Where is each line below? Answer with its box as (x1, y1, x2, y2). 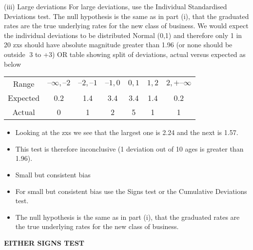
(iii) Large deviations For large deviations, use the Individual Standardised (4, 1, 227, 11)
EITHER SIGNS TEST (4, 237, 85, 248)
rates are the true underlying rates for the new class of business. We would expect (4, 20, 249, 31)
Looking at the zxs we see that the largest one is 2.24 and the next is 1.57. (15, 127, 238, 137)
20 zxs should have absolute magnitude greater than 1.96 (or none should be (4, 39, 233, 50)
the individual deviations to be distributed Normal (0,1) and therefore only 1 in (4, 30, 242, 40)
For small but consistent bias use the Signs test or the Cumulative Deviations (15, 186, 247, 196)
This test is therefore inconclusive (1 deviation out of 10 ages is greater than (15, 143, 244, 154)
